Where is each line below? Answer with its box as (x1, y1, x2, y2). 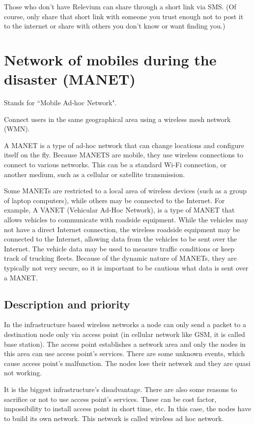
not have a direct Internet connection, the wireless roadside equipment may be (4, 224, 240, 234)
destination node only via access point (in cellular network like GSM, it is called (4, 329, 245, 339)
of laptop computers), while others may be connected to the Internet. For (4, 195, 225, 205)
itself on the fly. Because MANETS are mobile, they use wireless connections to (4, 150, 243, 160)
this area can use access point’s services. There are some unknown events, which (4, 348, 245, 359)
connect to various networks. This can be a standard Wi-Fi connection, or (4, 159, 227, 170)
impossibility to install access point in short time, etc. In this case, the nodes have (4, 403, 252, 414)
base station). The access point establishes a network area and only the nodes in (4, 338, 246, 349)
